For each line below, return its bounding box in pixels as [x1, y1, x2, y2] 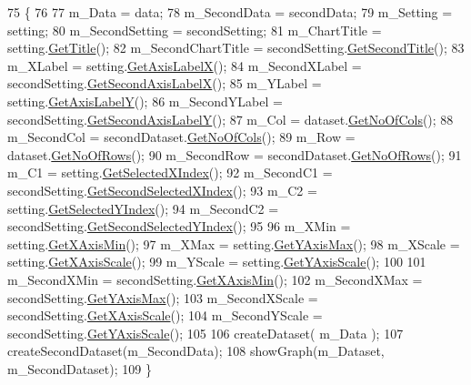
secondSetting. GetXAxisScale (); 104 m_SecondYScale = [7, 306, 323, 325]
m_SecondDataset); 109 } [7, 359, 152, 378]
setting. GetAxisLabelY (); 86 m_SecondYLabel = [7, 91, 283, 110]
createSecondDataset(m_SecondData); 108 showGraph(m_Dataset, [7, 341, 385, 360]
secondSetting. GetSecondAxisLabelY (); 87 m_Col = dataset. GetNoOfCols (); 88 [7, 109, 454, 128]
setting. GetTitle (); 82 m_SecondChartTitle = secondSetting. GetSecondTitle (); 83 [7, 38, 465, 57]
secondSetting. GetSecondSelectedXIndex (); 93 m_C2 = [7, 180, 317, 199]
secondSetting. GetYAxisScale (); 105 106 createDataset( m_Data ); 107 [7, 323, 404, 342]
